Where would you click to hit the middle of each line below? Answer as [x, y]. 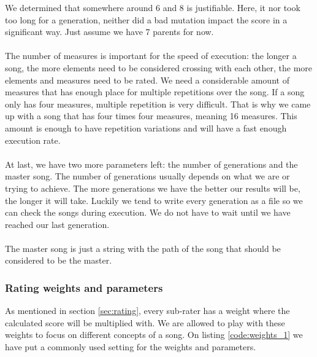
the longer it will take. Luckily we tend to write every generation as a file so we [154, 200]
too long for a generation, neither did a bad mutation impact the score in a [146, 19]
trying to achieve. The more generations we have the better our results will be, [153, 188]
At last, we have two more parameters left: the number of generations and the [151, 164]
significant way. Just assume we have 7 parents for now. [109, 32]
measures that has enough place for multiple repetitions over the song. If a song [155, 92]
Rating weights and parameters [84, 287]
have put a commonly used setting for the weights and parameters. [131, 347]
